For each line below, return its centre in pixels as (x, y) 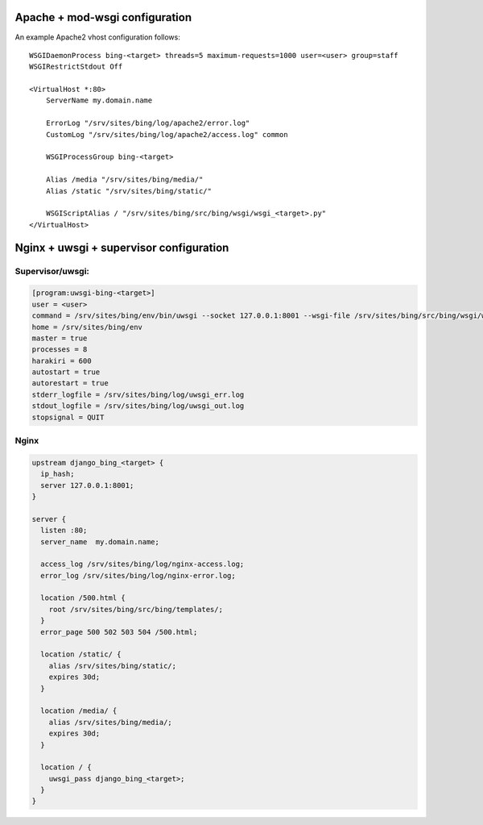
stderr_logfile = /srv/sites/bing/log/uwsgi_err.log (138, 394)
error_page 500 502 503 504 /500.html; (119, 632)
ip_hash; (58, 474)
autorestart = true (70, 383)
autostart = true (66, 372)
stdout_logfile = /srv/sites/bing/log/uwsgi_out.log (138, 406)
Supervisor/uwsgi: (52, 271)
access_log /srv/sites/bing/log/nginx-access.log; (142, 564)
